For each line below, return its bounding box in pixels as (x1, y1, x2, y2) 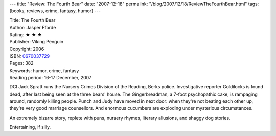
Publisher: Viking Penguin (9, 38, 64, 44)
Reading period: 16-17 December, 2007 (9, 74, 92, 80)
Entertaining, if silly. (9, 124, 51, 130)
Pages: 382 (9, 60, 34, 66)
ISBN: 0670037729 (9, 53, 50, 59)
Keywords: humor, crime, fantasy (9, 67, 79, 74)
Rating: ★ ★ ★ (9, 31, 42, 38)
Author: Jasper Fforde (9, 25, 56, 31)
